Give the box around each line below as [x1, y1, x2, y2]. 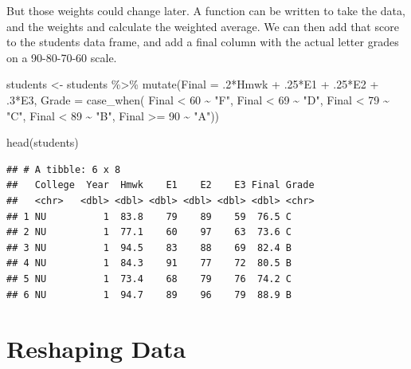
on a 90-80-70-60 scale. [6, 49, 117, 65]
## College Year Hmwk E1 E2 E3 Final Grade [6, 179, 315, 191]
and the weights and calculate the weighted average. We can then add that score [6, 18, 399, 34]
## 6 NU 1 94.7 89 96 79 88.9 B [6, 289, 292, 300]
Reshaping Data [6, 332, 186, 365]
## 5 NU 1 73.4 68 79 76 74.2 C [6, 273, 292, 285]
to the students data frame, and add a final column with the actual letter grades [6, 33, 399, 50]
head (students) [6, 134, 79, 151]
